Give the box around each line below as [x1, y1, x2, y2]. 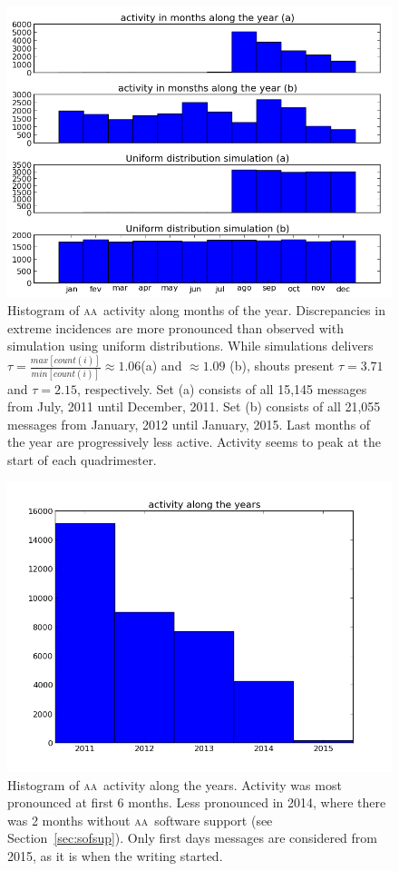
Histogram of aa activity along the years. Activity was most [7, 775, 342, 794]
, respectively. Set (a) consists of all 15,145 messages [76, 379, 367, 398]
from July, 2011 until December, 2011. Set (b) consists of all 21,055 [7, 397, 381, 416]
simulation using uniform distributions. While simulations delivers [7, 336, 374, 355]
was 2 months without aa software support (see [7, 810, 273, 829]
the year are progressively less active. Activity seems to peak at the [7, 432, 381, 451]
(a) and [141, 356, 182, 375]
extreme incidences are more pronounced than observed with [7, 318, 344, 337]
